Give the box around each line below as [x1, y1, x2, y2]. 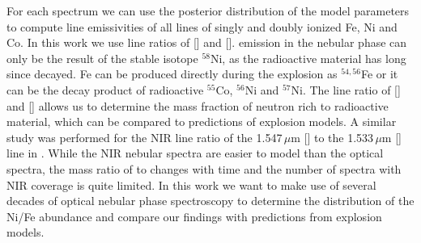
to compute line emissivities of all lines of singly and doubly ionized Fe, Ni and [6, 18, 398, 35]
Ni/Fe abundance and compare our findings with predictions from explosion [6, 207, 382, 224]
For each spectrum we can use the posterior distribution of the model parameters [6, 2, 410, 19]
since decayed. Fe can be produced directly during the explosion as [6, 65, 338, 82]
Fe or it [360, 65, 398, 82]
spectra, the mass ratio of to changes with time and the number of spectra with [6, 160, 402, 177]
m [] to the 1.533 [291, 128, 374, 145]
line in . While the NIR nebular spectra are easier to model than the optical [6, 145, 384, 161]
